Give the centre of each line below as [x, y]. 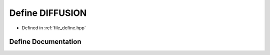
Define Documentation [45, 42]
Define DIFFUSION [48, 13]
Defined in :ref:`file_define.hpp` [54, 28]
